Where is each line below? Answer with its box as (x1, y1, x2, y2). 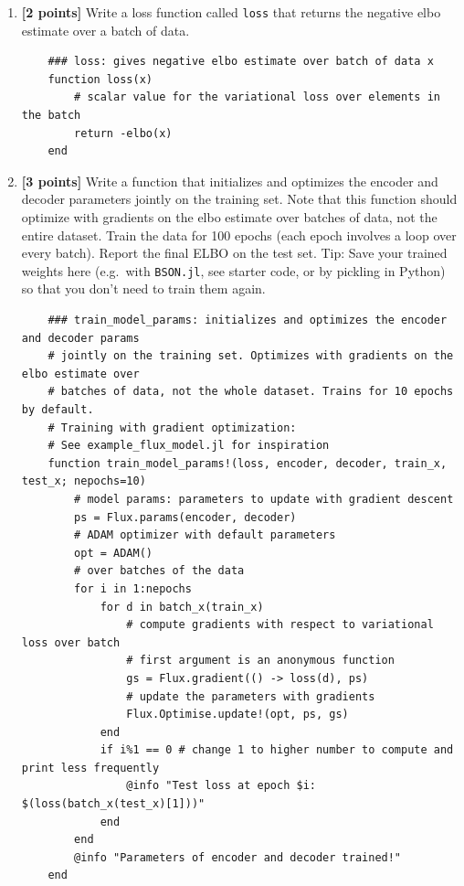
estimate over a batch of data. (21, 20, 190, 39)
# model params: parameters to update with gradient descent (74, 492, 454, 506)
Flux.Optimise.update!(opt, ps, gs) (126, 708, 349, 721)
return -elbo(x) (74, 126, 173, 140)
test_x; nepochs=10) (21, 475, 146, 488)
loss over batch (21, 635, 121, 649)
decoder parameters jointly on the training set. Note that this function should (21, 189, 458, 208)
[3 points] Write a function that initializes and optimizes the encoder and (21, 171, 438, 190)
